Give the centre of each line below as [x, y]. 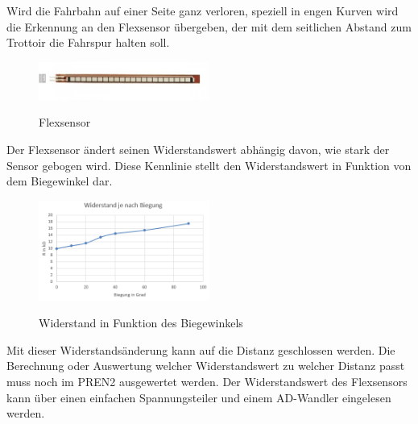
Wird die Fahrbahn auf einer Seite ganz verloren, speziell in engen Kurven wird [203, 10]
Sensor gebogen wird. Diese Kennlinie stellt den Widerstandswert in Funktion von [209, 165]
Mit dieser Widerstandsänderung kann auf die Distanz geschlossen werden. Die [201, 349]
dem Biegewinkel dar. [60, 181]
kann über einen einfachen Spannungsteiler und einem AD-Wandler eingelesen [199, 397]
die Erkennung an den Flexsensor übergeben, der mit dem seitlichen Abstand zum [209, 26]
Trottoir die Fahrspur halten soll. [88, 42]
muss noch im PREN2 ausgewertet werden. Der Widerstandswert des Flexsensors [207, 382]
